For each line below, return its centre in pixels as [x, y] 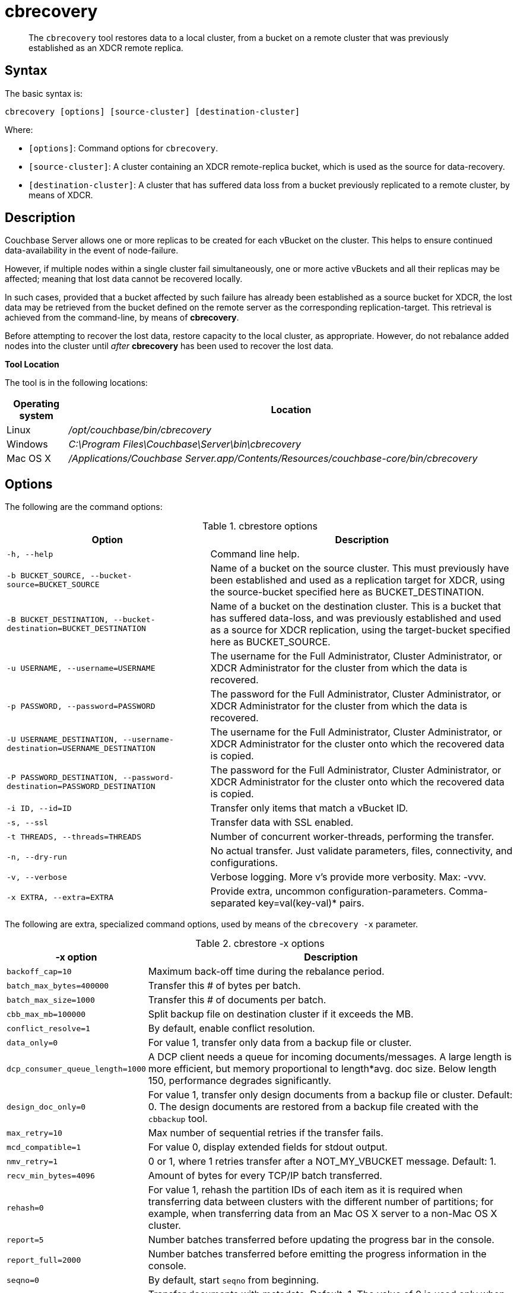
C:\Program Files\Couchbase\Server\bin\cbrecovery [185, 444]
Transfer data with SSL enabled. [282, 823]
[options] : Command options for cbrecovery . [123, 148]
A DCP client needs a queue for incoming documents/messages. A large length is [330, 1057]
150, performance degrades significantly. [240, 1081]
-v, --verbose [37, 877]
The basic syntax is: [44, 93]
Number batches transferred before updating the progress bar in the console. [321, 1240]
